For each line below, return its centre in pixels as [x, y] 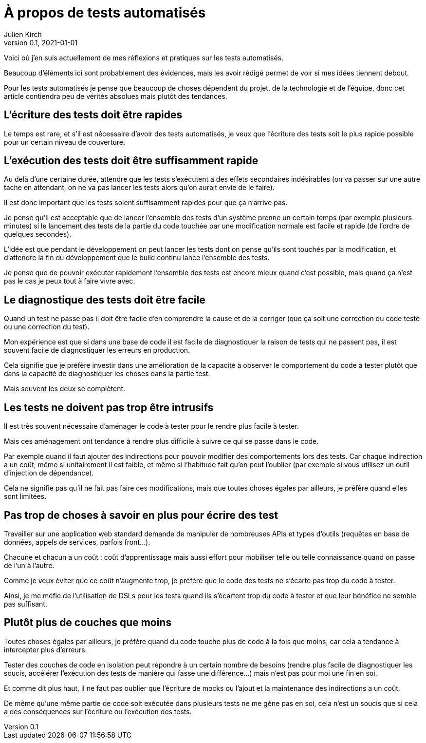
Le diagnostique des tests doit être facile [105, 300]
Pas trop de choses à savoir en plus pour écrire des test [141, 515]
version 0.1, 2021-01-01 [41, 42]
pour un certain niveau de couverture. [65, 142]
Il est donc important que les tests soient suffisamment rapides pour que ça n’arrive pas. [146, 203]
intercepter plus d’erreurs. [46, 649]
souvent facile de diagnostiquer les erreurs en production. [97, 350]
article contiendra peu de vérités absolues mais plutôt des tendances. [116, 96]
